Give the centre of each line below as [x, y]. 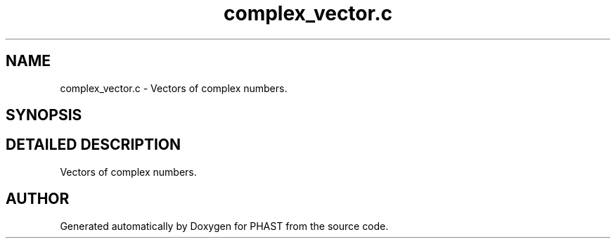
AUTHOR [38, 199]
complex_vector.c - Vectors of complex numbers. [174, 88]
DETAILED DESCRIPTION [94, 145]
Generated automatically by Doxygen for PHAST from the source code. [224, 226]
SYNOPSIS [44, 115]
